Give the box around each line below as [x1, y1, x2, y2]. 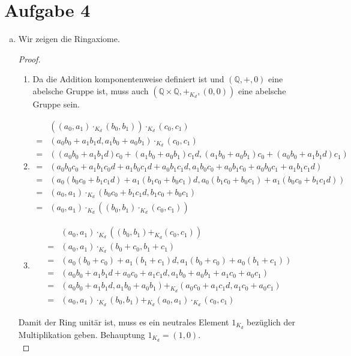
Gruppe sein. [32, 97, 80, 110]
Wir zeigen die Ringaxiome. [18, 32, 120, 45]
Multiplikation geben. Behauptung [18, 328, 145, 340]
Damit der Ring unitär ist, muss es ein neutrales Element [18, 315, 229, 328]
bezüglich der [247, 315, 296, 328]
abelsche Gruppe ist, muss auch [32, 84, 149, 97]
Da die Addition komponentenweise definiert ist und [32, 73, 224, 85]
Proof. [18, 52, 41, 65]
